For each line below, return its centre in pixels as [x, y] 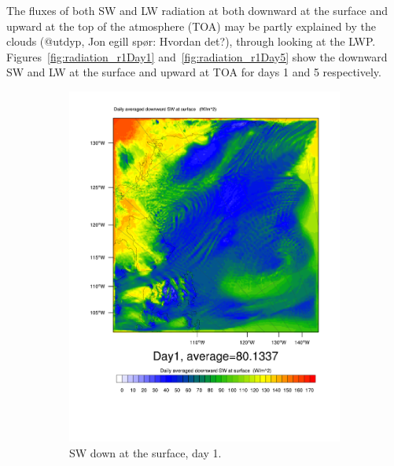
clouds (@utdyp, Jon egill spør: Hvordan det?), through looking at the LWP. [191, 41]
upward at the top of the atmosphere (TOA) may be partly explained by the [191, 26]
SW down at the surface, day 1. [145, 452]
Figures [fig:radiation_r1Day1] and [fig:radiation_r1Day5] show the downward [197, 56]
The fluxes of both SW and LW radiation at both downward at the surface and [197, 10]
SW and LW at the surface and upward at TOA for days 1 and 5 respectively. [194, 72]
